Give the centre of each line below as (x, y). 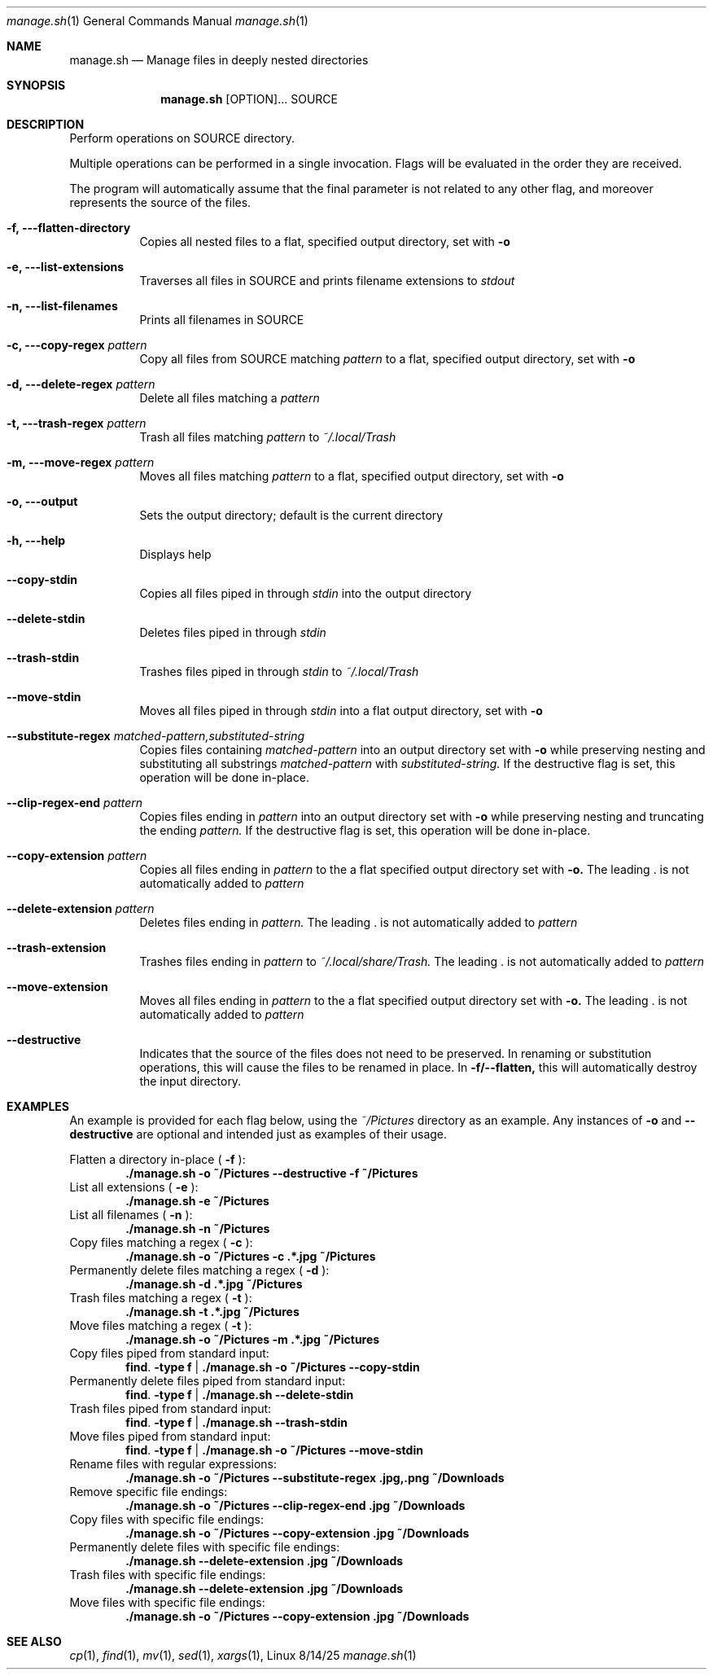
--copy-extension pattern (77, 856)
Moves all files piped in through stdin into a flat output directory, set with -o (341, 711)
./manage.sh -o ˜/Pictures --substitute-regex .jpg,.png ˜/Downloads (315, 1478)
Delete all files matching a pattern (230, 398)
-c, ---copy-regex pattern (77, 345)
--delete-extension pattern (81, 908)
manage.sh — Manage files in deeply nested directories (219, 60)
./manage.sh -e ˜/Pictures (197, 1201)
